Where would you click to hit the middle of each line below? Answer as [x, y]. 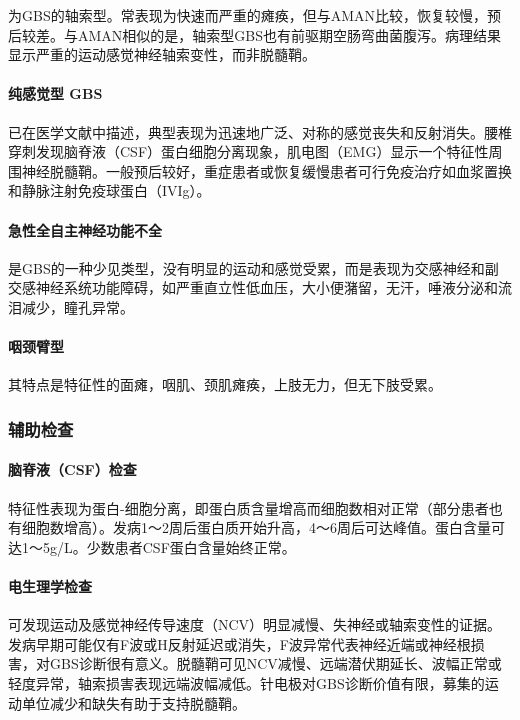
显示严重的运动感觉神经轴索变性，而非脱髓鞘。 [162, 54]
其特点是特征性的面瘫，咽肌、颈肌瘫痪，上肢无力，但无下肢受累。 [225, 384]
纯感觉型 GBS [55, 93]
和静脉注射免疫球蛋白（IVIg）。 [109, 190]
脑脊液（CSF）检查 [72, 469]
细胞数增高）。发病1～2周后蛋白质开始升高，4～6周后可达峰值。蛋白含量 [256, 527]
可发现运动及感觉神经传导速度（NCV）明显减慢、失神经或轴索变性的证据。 [255, 624]
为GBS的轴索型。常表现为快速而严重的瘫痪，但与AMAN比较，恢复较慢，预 [255, 15]
